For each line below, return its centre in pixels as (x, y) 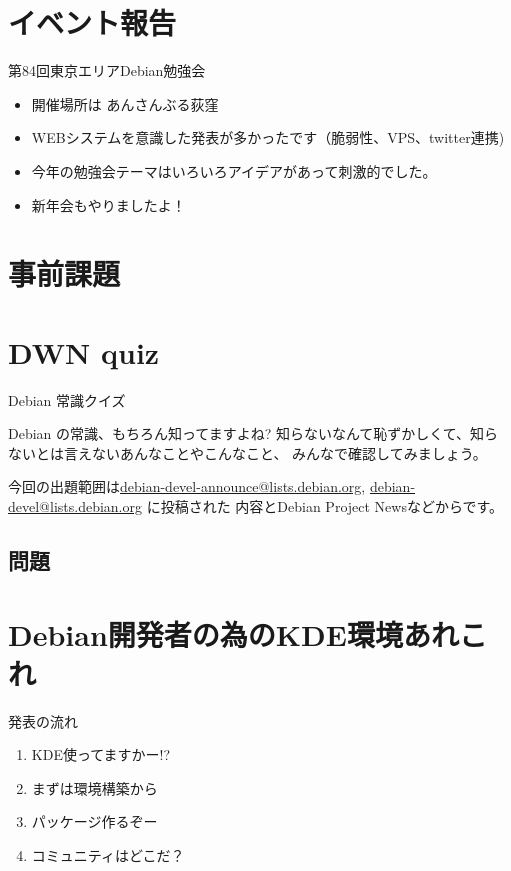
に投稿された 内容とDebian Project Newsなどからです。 (325, 505)
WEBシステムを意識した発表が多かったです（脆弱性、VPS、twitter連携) (268, 137)
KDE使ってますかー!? (101, 754)
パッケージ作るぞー (94, 821)
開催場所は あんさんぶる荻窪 (125, 103)
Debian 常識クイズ (67, 399)
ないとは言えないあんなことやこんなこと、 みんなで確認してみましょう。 (247, 452)
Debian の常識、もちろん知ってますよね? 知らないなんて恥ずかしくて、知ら (253, 433)
